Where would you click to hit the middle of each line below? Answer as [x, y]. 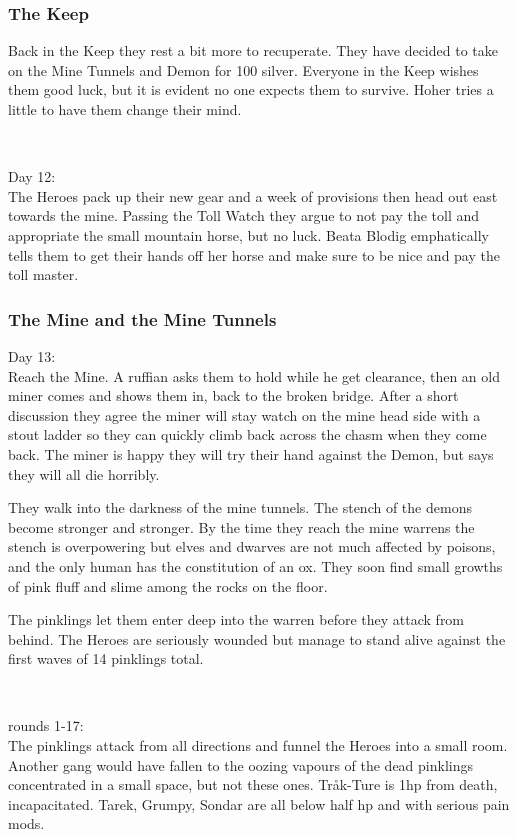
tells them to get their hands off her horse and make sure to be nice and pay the [254, 254]
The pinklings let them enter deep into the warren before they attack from [236, 619]
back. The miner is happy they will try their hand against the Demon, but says [251, 453]
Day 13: [32, 355]
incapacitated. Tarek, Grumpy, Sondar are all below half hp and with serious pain [259, 803]
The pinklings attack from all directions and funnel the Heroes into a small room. [258, 745]
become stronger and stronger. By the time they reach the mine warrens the [241, 526]
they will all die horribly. [84, 473]
